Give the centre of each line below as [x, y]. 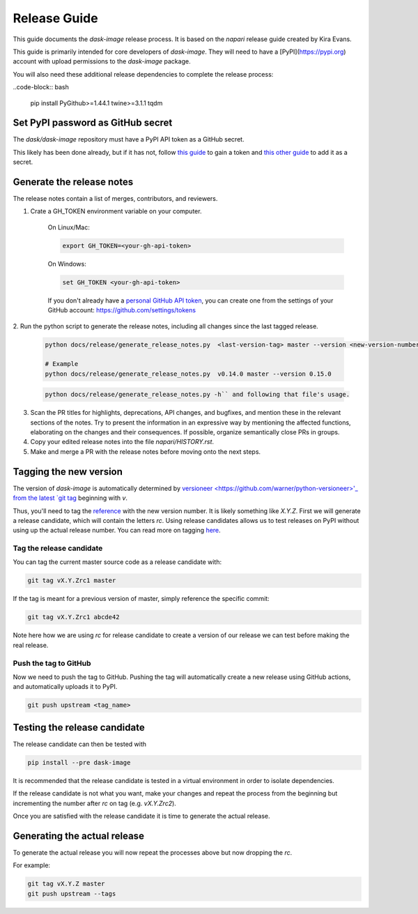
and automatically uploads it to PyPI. [65, 687]
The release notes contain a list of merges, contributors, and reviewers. [115, 199]
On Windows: [67, 264]
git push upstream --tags [72, 893]
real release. [31, 645]
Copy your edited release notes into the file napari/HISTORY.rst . [122, 442]
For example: [32, 865]
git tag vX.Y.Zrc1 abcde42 [73, 617]
